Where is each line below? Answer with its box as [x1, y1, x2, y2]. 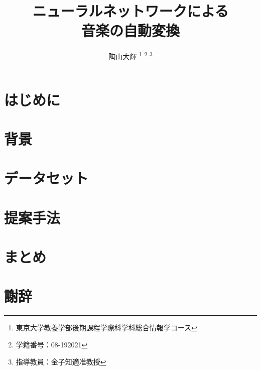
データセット [4, 168, 89, 188]
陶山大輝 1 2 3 [108, 50, 153, 61]
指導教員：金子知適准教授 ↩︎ [16, 356, 106, 366]
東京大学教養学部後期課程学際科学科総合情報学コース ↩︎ [16, 322, 197, 333]
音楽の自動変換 [81, 20, 180, 41]
